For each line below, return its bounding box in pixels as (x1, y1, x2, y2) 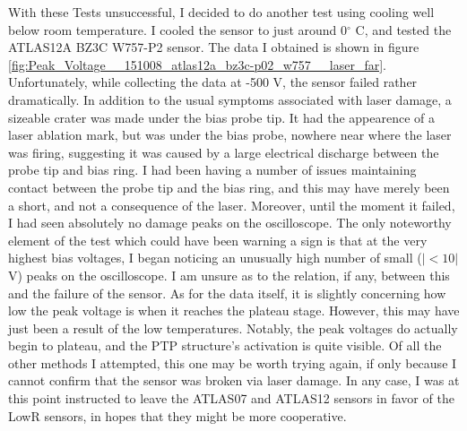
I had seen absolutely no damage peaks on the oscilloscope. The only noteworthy (8, 213, 452, 232)
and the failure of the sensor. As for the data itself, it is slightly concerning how (8, 283, 446, 302)
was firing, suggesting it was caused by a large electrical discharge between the (8, 142, 439, 161)
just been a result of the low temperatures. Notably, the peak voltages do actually (8, 318, 458, 337)
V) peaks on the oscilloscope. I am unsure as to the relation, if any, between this (8, 265, 450, 284)
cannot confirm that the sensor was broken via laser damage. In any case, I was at (8, 371, 460, 390)
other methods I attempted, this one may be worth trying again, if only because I (8, 353, 457, 372)
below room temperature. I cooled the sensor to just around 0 (8, 20, 348, 39)
